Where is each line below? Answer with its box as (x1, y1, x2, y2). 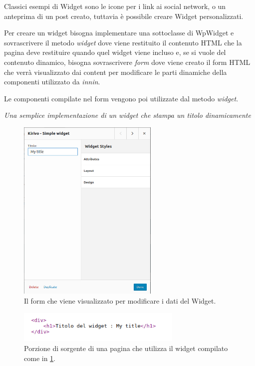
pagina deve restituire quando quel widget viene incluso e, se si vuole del (4, 47, 226, 57)
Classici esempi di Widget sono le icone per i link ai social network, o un (4, 1, 226, 11)
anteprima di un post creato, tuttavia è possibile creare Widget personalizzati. (4, 10, 244, 21)
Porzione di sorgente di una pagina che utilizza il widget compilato (24, 343, 228, 353)
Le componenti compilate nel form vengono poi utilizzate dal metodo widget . (4, 93, 239, 103)
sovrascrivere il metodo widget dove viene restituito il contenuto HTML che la (4, 37, 242, 47)
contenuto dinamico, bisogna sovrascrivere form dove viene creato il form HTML (4, 56, 251, 67)
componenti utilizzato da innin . (4, 76, 100, 87)
